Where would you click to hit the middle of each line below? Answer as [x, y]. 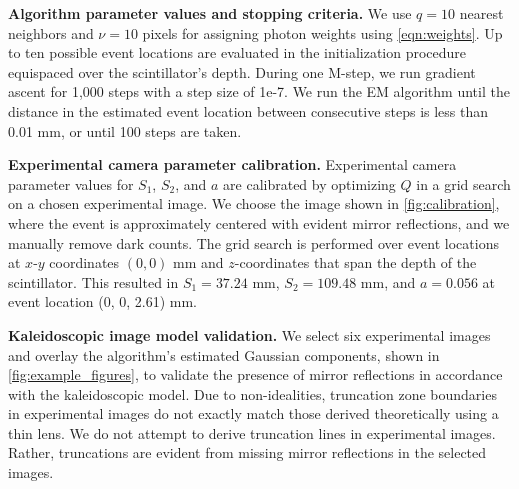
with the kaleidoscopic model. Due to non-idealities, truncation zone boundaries [252, 393]
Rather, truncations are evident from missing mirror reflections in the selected [247, 452]
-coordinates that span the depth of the [355, 262]
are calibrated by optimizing [309, 183]
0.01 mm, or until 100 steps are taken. [125, 130]
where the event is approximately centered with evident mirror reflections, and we [259, 222]
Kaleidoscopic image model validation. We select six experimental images [249, 334]
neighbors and [51, 32]
